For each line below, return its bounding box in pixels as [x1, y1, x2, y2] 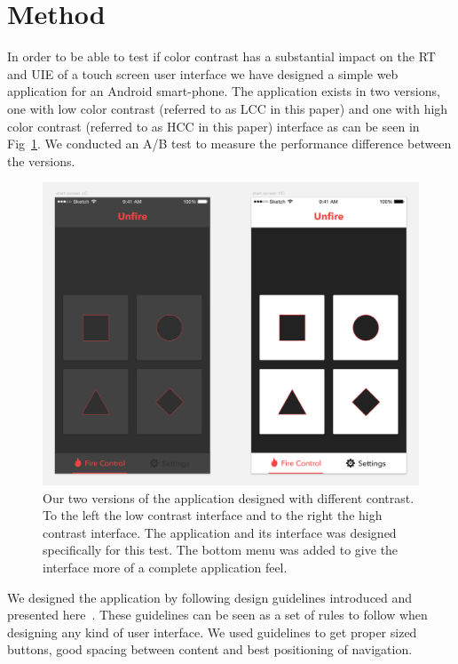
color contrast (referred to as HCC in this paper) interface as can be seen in [7, 116, 420, 135]
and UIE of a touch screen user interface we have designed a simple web [7, 64, 399, 83]
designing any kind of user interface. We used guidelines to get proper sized [7, 622, 417, 641]
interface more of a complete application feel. [43, 558, 288, 577]
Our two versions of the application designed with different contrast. [43, 488, 415, 507]
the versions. [7, 151, 75, 170]
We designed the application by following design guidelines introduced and [7, 588, 413, 606]
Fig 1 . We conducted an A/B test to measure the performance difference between [7, 134, 452, 153]
